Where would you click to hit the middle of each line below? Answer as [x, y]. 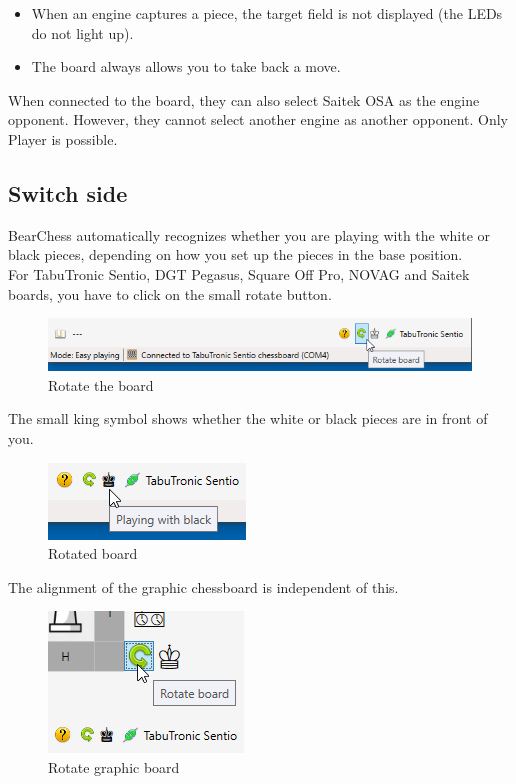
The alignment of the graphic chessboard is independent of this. [203, 586]
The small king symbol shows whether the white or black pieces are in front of [248, 418]
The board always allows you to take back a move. [186, 66]
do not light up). [82, 32]
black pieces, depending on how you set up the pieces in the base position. [235, 254]
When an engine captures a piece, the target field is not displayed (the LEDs [267, 13]
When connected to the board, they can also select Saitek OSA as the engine [244, 99]
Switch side [68, 192]
